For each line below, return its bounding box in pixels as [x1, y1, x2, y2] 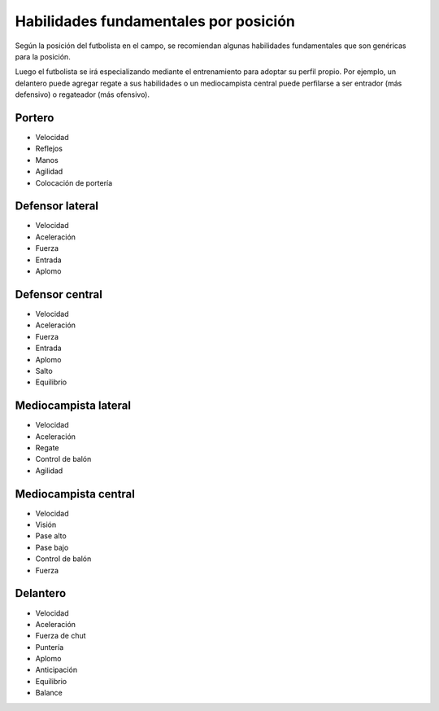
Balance [35, 688, 63, 698]
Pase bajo [35, 542, 69, 552]
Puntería [35, 642, 64, 652]
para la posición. [15, 51, 71, 61]
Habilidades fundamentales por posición [15, 12, 296, 30]
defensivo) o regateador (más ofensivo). [15, 90, 150, 99]
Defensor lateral [15, 200, 99, 213]
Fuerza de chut [35, 631, 86, 641]
